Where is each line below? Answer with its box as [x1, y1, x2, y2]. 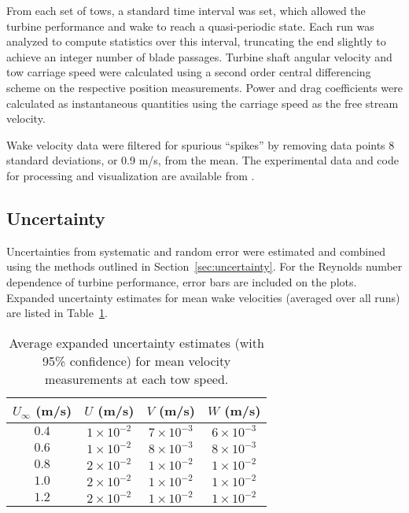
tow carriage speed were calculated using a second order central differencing [6, 64, 371, 80]
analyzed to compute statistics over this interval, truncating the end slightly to [6, 33, 386, 50]
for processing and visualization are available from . [6, 167, 255, 183]
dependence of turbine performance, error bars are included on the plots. [6, 273, 357, 290]
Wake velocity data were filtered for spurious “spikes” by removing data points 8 [6, 136, 395, 153]
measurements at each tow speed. [45, 369, 229, 388]
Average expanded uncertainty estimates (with [9, 333, 264, 352]
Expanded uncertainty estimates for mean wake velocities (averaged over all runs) [6, 289, 400, 305]
